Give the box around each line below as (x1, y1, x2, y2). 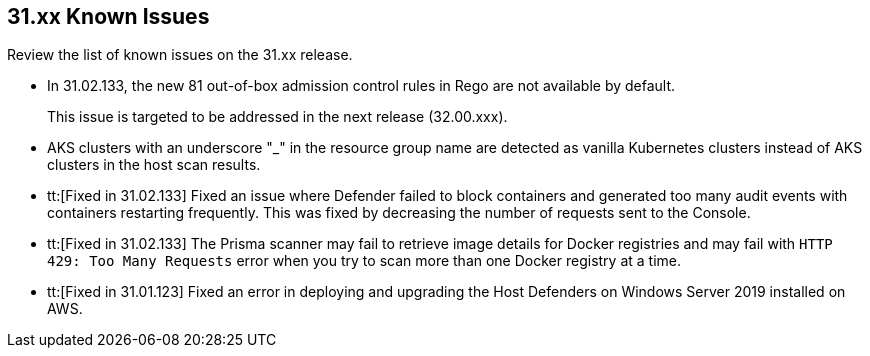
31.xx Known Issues (7, 4, 210, 29)
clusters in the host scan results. (47, 156, 261, 174)
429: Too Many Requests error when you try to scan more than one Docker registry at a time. (47, 252, 681, 270)
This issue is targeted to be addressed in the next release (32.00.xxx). (47, 108, 508, 126)
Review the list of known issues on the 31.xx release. (7, 46, 353, 64)
